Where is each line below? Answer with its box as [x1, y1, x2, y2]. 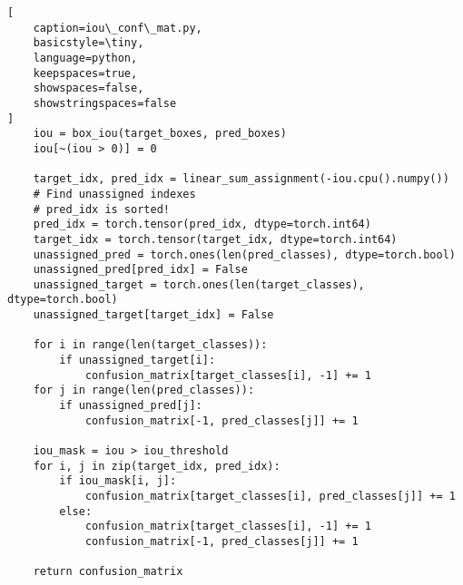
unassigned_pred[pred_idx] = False [33, 263, 248, 277]
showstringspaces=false [33, 96, 177, 110]
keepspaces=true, [33, 66, 138, 80]
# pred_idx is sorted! [33, 202, 170, 216]
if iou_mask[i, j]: [59, 474, 177, 488]
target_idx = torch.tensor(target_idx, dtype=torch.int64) [33, 232, 398, 246]
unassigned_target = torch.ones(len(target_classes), [33, 278, 365, 291]
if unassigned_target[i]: [59, 354, 216, 367]
